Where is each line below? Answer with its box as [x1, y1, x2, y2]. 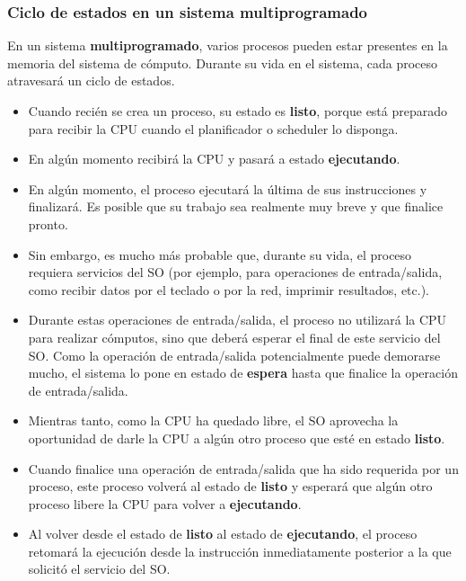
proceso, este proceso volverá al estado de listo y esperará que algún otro [28, 477, 433, 496]
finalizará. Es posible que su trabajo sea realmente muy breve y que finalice [28, 197, 444, 216]
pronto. [28, 214, 68, 233]
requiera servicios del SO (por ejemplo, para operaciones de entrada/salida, [28, 263, 443, 282]
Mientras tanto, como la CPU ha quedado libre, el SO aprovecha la [28, 411, 399, 430]
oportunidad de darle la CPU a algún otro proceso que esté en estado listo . [28, 428, 445, 447]
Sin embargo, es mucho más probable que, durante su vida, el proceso [28, 245, 412, 264]
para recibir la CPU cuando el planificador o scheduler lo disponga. [28, 119, 399, 138]
